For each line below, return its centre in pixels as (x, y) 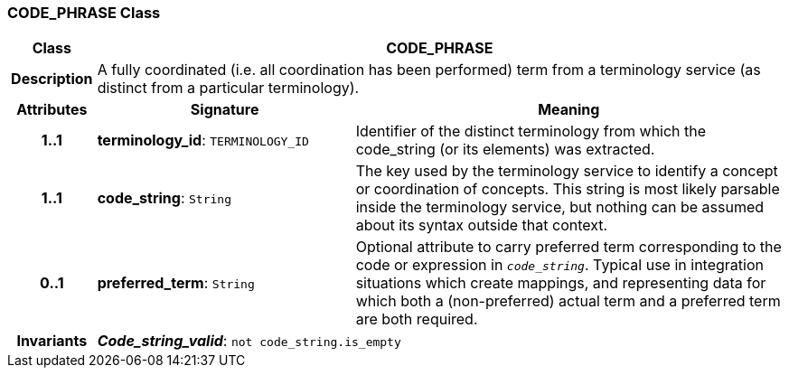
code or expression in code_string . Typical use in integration (559, 265)
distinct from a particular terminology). (228, 88)
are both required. (417, 319)
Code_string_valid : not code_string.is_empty (249, 341)
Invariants (52, 341)
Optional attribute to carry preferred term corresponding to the (568, 247)
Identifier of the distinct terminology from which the (531, 131)
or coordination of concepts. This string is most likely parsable (568, 189)
